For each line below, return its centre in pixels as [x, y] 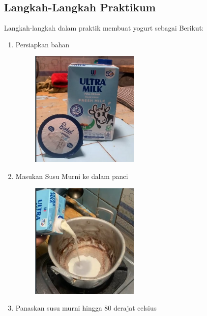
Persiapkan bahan [43, 44]
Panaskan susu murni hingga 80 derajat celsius [86, 308]
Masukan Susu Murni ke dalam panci [72, 176]
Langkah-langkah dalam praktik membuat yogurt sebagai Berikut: [104, 28]
